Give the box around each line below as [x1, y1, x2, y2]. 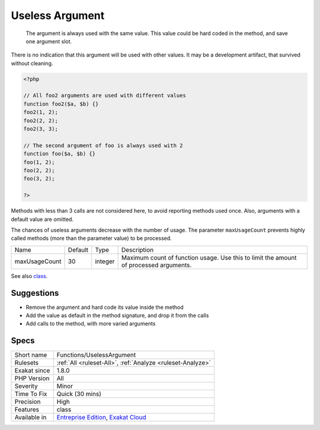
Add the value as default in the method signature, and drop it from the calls [25, 312, 209, 319]
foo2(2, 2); [23, 117, 59, 124]
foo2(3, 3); [23, 125, 59, 132]
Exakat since [14, 366, 50, 375]
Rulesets [14, 359, 39, 367]
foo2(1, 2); [23, 109, 59, 116]
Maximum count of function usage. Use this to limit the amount [121, 253, 297, 261]
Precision [14, 398, 41, 406]
